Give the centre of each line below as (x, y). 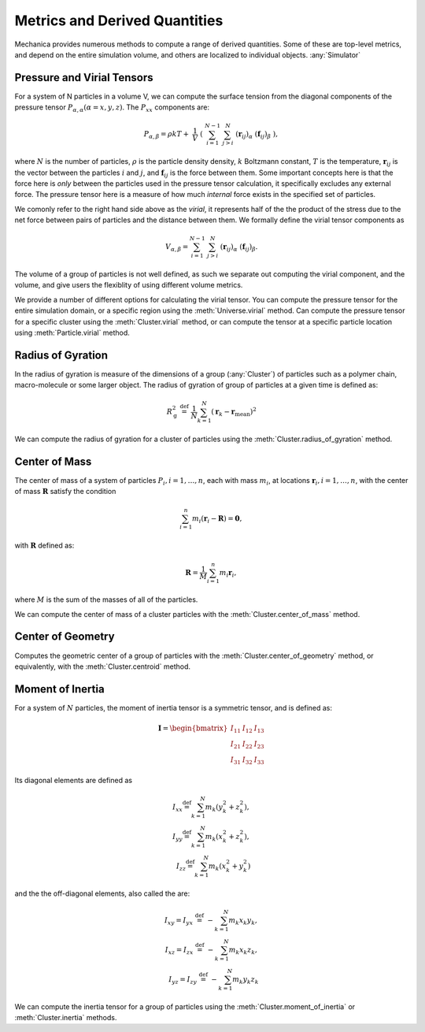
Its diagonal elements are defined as (74, 781)
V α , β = (177, 248)
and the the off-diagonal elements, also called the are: (102, 893)
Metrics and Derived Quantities (119, 20)
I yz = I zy (183, 980)
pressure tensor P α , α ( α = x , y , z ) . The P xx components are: (112, 108)
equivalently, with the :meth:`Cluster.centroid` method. (103, 666)
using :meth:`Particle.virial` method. (72, 332)
